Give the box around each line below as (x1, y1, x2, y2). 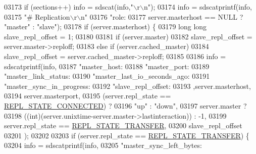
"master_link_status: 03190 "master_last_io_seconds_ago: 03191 (4, 71, 210, 81)
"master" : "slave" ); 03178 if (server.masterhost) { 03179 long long (4, 21, 207, 32)
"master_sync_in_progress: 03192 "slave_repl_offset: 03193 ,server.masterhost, (4, 80, 251, 91)
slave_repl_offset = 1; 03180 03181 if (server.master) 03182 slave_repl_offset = (4, 31, 252, 41)
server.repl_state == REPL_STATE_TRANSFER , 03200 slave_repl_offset (4, 120, 242, 131)
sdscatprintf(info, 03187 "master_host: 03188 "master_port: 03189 (4, 61, 210, 71)
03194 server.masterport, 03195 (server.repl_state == (4, 90, 171, 101)
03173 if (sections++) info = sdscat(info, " (4, 2, 133, 12)
